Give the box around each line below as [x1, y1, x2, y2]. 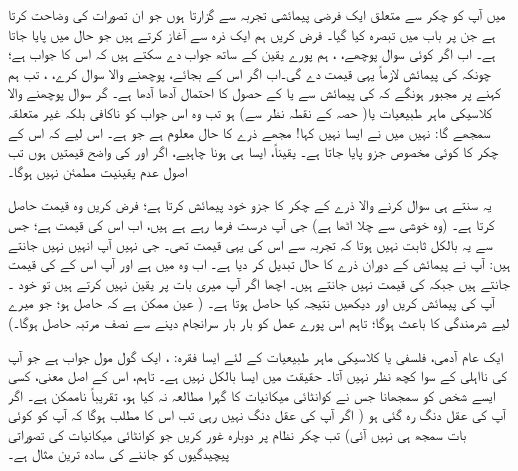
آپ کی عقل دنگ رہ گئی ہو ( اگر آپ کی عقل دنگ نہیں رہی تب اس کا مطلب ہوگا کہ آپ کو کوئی [8, 404, 506, 425]
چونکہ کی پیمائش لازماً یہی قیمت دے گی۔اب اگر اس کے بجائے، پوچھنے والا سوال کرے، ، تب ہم [8, 62, 491, 83]
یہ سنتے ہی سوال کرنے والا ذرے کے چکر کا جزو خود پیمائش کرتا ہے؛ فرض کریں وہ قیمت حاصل [8, 194, 492, 215]
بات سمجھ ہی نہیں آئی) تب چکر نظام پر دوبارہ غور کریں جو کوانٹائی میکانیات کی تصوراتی [8, 423, 467, 444]
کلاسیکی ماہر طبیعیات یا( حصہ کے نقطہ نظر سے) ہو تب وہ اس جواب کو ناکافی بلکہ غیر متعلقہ [8, 101, 493, 122]
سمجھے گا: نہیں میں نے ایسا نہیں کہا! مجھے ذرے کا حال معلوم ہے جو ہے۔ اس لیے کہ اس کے [8, 121, 491, 142]
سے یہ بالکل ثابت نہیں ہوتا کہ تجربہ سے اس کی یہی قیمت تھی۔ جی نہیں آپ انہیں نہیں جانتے [8, 233, 493, 254]
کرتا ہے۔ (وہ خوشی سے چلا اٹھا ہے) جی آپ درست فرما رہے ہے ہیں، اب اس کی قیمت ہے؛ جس [8, 213, 495, 234]
